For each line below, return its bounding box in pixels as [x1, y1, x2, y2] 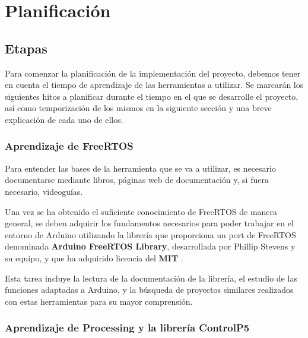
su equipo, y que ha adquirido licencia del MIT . [5, 251, 183, 264]
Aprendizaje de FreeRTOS [5, 138, 134, 153]
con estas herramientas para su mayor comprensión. [5, 295, 193, 307]
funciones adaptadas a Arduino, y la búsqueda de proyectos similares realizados [5, 283, 294, 296]
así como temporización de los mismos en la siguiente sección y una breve [5, 102, 272, 114]
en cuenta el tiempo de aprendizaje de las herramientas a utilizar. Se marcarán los [5, 78, 304, 91]
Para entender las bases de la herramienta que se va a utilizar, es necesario [5, 162, 276, 174]
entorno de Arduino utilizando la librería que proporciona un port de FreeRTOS [5, 228, 296, 241]
